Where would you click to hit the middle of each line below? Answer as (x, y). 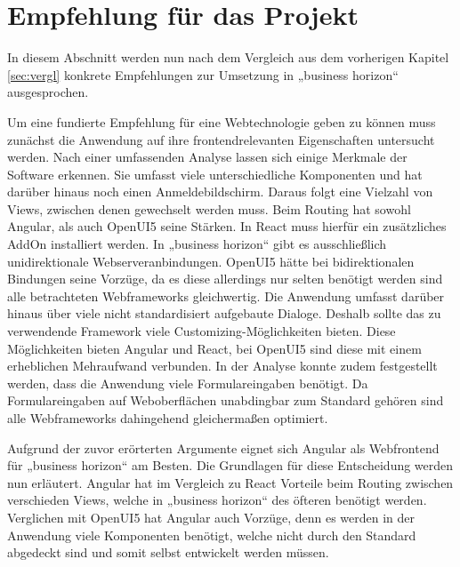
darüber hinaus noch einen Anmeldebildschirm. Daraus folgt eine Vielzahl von (220, 192)
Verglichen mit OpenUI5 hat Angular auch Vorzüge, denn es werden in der (211, 517)
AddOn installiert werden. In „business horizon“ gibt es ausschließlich (197, 244)
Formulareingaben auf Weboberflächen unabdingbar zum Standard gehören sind (226, 400)
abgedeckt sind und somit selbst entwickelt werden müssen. (168, 552)
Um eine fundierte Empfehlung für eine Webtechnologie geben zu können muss (222, 121)
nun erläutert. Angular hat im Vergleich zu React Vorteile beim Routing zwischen (230, 482)
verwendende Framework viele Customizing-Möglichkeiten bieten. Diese (202, 331)
